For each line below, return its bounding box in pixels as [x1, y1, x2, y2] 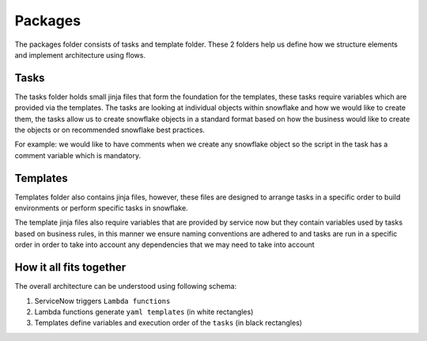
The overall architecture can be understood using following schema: [14, 282, 237, 291]
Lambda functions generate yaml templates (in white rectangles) [34, 307, 254, 316]
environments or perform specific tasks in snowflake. [14, 203, 189, 213]
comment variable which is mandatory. [14, 150, 142, 160]
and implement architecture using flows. [14, 50, 146, 59]
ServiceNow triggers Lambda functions [34, 296, 171, 305]
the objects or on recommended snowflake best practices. [14, 125, 206, 135]
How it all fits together [14, 261, 127, 275]
